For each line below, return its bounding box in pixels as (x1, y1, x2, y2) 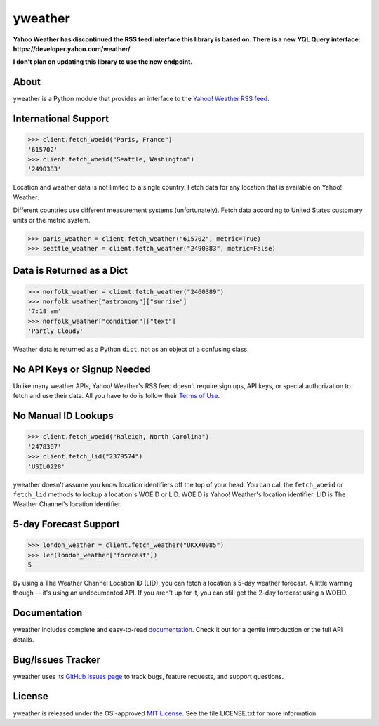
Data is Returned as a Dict (13, 265, 128, 277)
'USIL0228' (27, 462, 65, 470)
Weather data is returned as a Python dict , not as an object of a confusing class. (13, 345, 249, 354)
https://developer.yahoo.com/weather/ (13, 44, 131, 53)
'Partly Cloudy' (27, 327, 84, 335)
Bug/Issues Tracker (13, 654, 101, 666)
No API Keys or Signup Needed (13, 363, 151, 375)
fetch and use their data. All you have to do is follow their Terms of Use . (13, 392, 220, 400)
